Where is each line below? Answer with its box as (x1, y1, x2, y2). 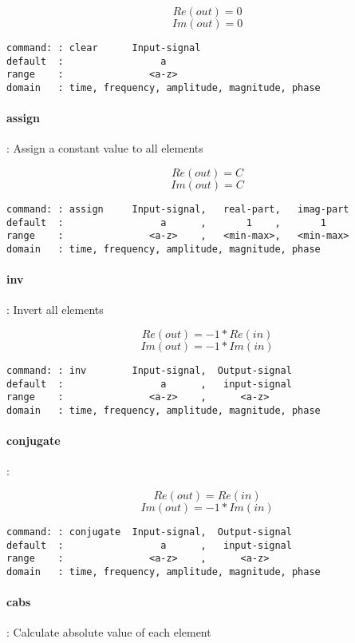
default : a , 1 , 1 (6, 216, 326, 228)
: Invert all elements (6, 301, 104, 318)
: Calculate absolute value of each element (6, 624, 211, 641)
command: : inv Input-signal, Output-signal (6, 365, 292, 377)
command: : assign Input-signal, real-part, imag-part (6, 204, 349, 216)
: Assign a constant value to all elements (6, 140, 203, 157)
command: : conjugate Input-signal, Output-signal (6, 526, 292, 538)
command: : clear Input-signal (6, 42, 201, 54)
